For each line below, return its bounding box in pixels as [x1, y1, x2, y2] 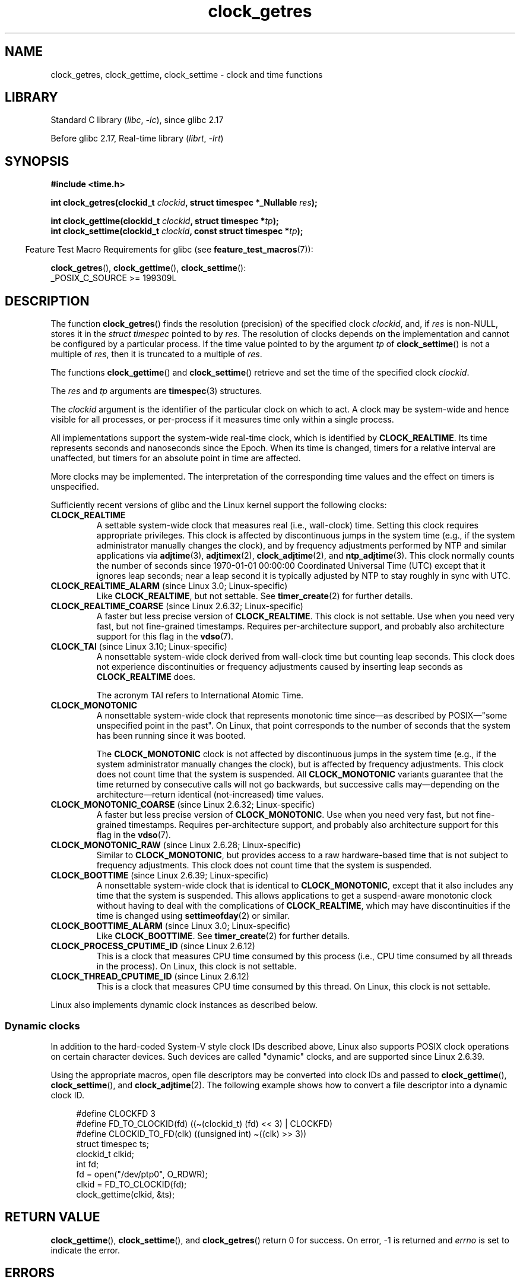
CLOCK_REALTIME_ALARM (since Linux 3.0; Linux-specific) [50, 581, 288, 591]
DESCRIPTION [5, 293, 90, 308]
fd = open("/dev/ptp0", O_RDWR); [76, 1168, 208, 1179]
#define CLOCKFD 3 [76, 1108, 156, 1119]
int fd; [76, 1158, 99, 1169]
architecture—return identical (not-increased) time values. [96, 789, 324, 800]
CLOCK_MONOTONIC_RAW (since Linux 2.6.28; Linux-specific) [50, 840, 301, 851]
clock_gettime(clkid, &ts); [76, 1189, 175, 1199]
